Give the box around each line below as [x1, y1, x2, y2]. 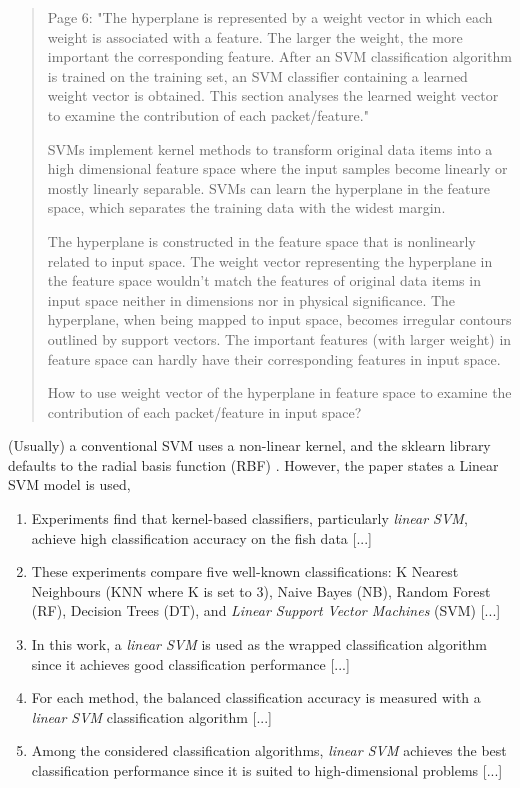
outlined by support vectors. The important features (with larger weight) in [47, 328, 512, 349]
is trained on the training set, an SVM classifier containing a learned [47, 65, 468, 86]
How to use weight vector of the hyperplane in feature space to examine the [47, 382, 512, 403]
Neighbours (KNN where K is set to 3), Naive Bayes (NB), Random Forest [31, 580, 491, 601]
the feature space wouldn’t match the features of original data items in [47, 270, 481, 291]
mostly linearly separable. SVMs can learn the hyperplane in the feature [47, 177, 491, 198]
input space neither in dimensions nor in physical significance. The [47, 289, 456, 310]
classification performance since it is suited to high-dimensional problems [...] [31, 760, 503, 780]
